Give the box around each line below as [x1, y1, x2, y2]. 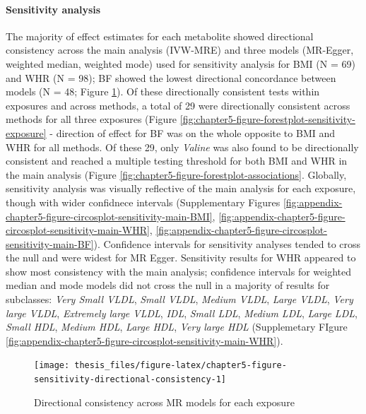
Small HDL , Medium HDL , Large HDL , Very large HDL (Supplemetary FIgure [6, 319, 348, 334]
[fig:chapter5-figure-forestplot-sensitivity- [179, 112, 355, 126]
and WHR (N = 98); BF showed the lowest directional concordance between [6, 70, 336, 85]
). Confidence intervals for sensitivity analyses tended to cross [93, 236, 361, 251]
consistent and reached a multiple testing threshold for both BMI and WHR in [6, 153, 348, 168]
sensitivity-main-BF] [6, 236, 94, 251]
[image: [34, 360, 70, 371]
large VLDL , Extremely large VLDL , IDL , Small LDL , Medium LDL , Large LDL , [6, 305, 358, 320]
